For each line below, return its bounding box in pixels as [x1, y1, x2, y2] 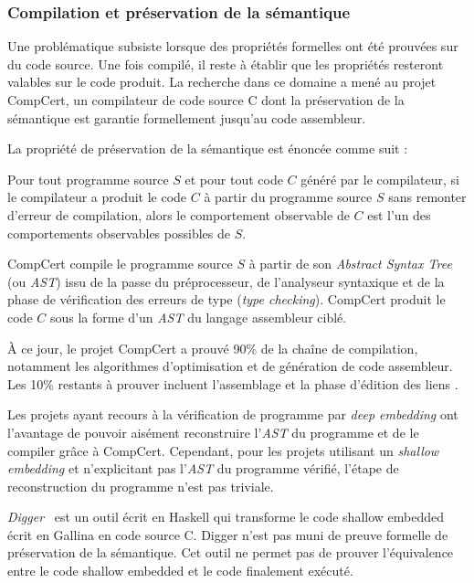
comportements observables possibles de [7, 223, 230, 242]
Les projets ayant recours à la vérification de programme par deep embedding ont [7, 405, 458, 424]
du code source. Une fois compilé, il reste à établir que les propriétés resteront [7, 54, 444, 73]
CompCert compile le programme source [7, 254, 233, 273]
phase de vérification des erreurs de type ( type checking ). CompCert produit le [7, 290, 446, 309]
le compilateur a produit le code [7, 187, 187, 207]
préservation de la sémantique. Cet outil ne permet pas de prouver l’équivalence [7, 543, 454, 562]
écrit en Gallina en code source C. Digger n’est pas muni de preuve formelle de [7, 525, 448, 544]
